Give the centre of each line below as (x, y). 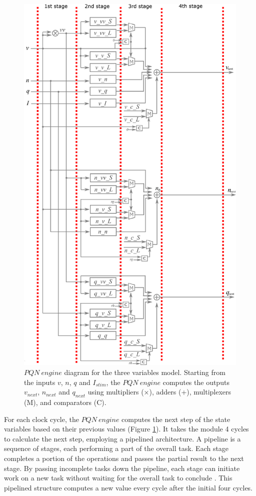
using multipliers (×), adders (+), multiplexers (159, 392)
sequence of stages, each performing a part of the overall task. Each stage (116, 448)
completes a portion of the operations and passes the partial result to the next (124, 458)
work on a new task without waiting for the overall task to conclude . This (118, 478)
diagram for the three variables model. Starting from (145, 372)
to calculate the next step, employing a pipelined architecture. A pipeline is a (122, 438)
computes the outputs (196, 382)
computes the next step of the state (176, 419)
